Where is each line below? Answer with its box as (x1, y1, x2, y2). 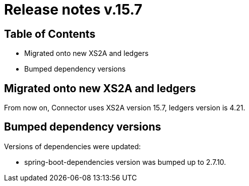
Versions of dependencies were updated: (4, 142, 141, 151)
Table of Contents (4, 27, 96, 40)
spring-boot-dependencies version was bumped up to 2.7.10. (24, 157, 226, 166)
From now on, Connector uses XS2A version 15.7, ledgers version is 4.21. (4, 103, 245, 112)
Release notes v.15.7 (4, 1, 143, 18)
